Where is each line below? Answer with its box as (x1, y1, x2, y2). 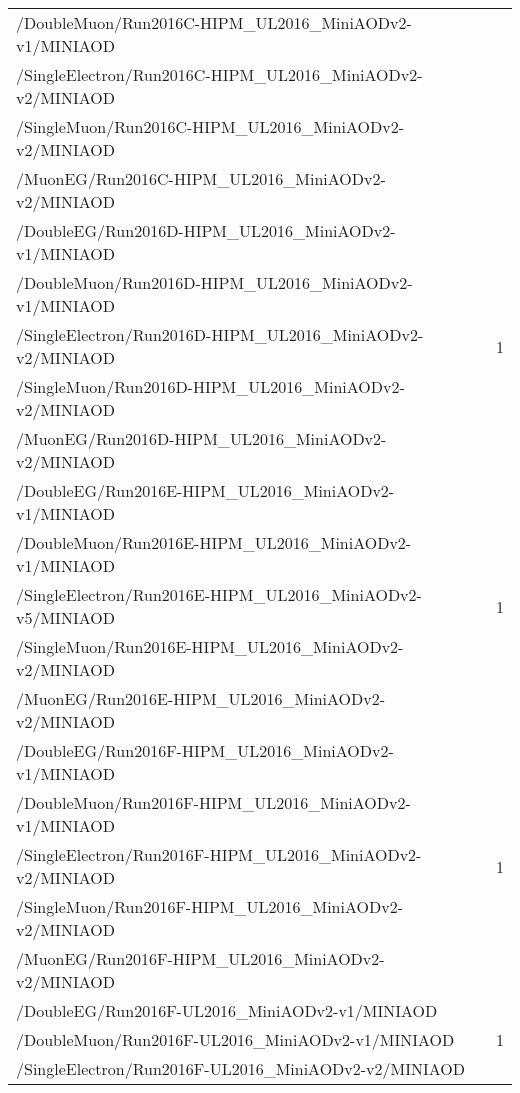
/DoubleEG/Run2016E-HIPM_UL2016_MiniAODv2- (16, 479, 395, 502)
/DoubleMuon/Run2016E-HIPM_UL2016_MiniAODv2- (16, 531, 412, 554)
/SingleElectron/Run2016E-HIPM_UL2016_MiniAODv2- (16, 583, 422, 606)
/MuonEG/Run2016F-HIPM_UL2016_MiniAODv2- (16, 947, 385, 970)
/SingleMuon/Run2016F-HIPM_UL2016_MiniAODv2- (16, 895, 403, 918)
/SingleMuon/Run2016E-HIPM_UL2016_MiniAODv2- (16, 635, 404, 658)
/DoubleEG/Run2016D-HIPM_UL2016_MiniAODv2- (16, 219, 396, 242)
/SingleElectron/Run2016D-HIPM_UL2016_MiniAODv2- (16, 323, 424, 346)
